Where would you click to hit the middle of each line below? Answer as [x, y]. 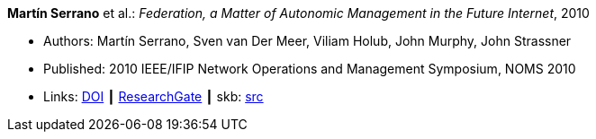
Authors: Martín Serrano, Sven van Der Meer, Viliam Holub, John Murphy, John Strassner [307, 41]
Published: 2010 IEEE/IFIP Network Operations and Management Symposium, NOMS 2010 [310, 69]
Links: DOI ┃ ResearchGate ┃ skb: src [154, 96]
